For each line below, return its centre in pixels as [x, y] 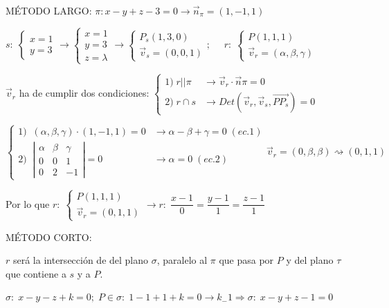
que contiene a [36, 273]
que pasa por [246, 260]
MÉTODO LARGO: [49, 10]
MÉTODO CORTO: [49, 237]
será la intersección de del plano [81, 260]
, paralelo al [182, 260]
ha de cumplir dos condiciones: [84, 93]
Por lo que [28, 203]
